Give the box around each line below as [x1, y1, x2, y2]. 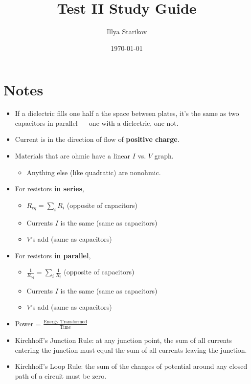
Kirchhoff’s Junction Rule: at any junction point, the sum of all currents [15, 335, 232, 345]
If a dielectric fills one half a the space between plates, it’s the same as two [15, 108, 239, 118]
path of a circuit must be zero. [15, 370, 107, 381]
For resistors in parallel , [15, 250, 91, 260]
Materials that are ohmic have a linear [15, 151, 130, 161]
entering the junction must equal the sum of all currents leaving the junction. [15, 344, 247, 355]
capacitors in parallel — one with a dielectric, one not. [15, 117, 179, 128]
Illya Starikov [106, 26, 147, 37]
